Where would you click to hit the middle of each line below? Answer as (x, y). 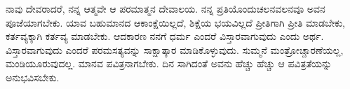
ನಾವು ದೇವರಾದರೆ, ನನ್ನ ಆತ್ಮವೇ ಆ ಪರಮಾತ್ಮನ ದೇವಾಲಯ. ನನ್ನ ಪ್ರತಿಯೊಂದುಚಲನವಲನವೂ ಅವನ (166, 8)
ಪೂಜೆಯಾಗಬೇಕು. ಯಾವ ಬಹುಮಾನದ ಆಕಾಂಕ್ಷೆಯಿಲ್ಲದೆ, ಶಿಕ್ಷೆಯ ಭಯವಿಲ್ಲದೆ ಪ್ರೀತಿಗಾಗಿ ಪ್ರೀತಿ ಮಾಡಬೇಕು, (176, 22)
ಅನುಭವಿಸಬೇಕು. (33, 77)
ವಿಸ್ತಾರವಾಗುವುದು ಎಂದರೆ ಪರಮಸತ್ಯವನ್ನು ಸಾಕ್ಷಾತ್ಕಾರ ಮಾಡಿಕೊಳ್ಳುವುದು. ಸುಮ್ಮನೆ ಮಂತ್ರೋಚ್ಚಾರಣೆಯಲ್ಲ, (175, 49)
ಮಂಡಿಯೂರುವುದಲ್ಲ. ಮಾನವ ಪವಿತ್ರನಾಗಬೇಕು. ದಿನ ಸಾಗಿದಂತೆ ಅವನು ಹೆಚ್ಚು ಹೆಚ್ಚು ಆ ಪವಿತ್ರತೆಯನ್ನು (169, 63)
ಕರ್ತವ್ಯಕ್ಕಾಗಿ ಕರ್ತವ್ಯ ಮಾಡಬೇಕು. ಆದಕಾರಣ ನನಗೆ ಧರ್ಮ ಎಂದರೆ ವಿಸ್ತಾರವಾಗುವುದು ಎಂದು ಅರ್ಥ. (165, 36)
